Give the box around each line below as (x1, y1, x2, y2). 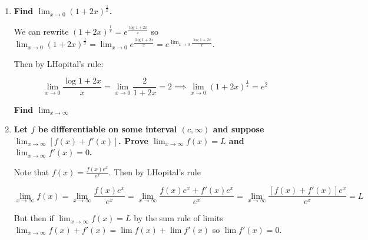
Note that (14, 166, 49, 178)
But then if (14, 212, 54, 224)
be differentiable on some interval (38, 123, 177, 135)
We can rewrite (14, 25, 69, 38)
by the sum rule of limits (134, 212, 223, 224)
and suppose (213, 123, 264, 135)
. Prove (118, 134, 148, 146)
